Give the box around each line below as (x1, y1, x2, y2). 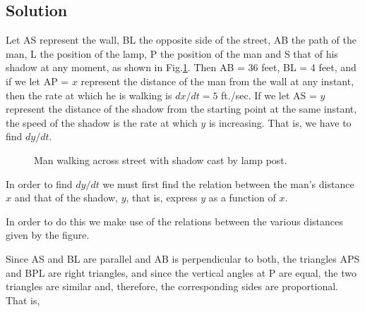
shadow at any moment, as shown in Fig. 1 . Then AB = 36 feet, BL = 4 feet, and (6, 60, 357, 75)
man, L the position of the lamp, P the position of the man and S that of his (6, 46, 338, 61)
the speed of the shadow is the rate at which (6, 115, 198, 130)
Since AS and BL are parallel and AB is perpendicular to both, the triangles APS (6, 251, 360, 266)
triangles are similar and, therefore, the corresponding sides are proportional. (6, 279, 338, 294)
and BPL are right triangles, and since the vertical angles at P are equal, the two (6, 265, 357, 280)
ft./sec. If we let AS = (221, 87, 317, 102)
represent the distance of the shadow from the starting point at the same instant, (6, 101, 357, 116)
